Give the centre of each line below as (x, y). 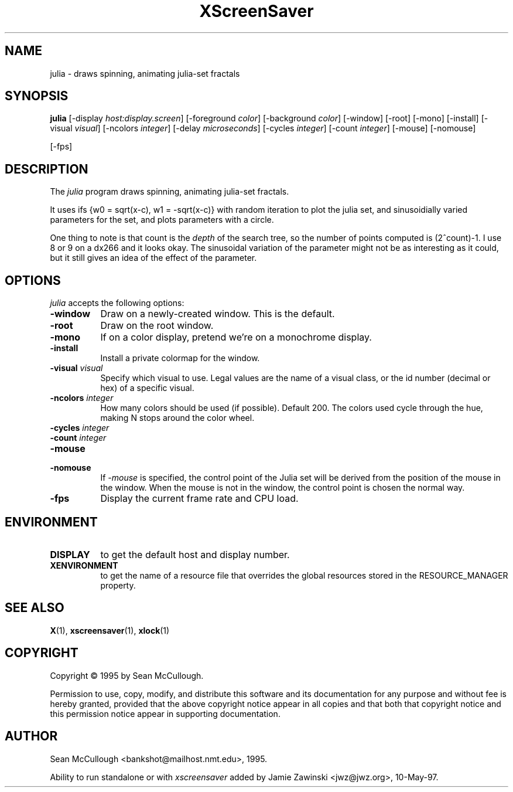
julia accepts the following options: (117, 303)
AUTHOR (31, 736)
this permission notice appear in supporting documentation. (165, 713)
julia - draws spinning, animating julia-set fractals (145, 73)
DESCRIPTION (47, 169)
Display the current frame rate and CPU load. (199, 499)
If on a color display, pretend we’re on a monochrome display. (236, 337)
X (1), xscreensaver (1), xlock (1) (110, 630)
